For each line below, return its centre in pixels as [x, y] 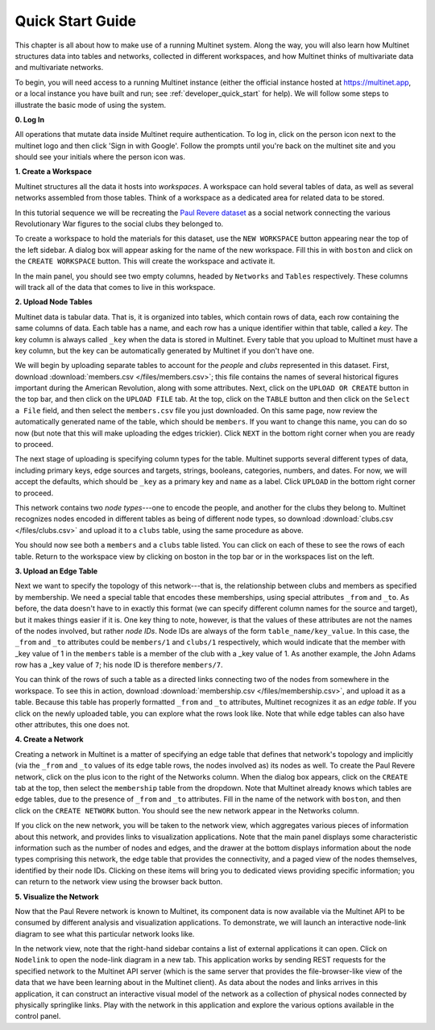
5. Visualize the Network [57, 896]
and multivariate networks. [59, 68]
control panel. [38, 1016]
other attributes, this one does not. [72, 725]
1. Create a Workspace [53, 172]
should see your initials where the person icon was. [100, 157]
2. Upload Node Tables [54, 302]
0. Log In [29, 119]
